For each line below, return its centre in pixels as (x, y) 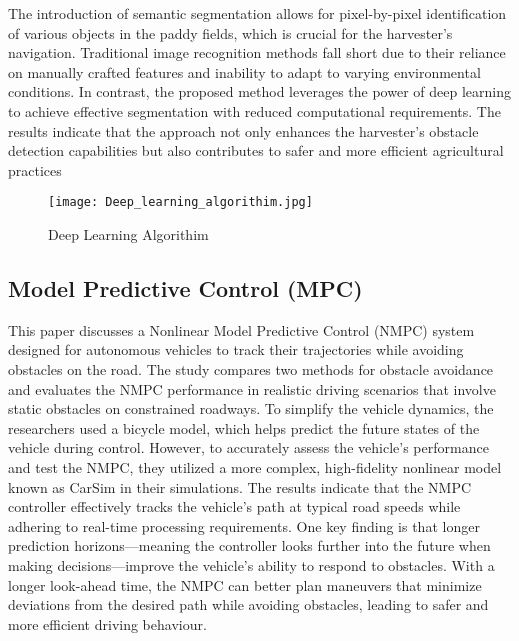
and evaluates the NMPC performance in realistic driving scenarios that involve (252, 388)
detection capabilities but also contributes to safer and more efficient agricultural (256, 150)
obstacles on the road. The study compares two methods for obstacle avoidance (251, 368)
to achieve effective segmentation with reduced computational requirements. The (254, 110)
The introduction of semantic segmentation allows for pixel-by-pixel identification (257, 13)
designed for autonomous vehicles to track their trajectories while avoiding (236, 349)
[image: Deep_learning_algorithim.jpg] (180, 202)
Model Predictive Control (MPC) (185, 287)
